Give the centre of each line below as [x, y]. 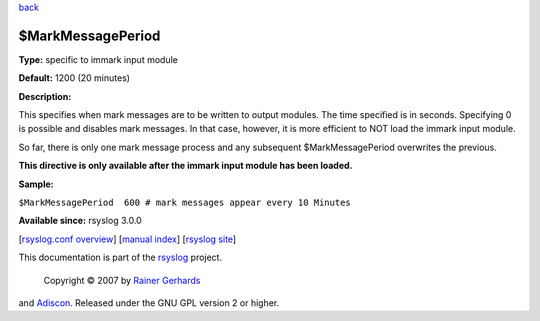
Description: [45, 96]
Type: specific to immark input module [98, 59]
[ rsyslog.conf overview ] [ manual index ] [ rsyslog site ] [127, 239]
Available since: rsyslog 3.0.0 [80, 221]
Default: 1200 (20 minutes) [74, 78]
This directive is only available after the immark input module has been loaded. [186, 166]
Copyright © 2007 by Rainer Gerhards [122, 280]
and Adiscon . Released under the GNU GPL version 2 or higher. [149, 302]
